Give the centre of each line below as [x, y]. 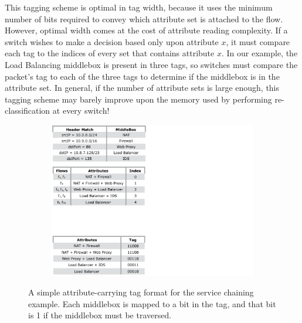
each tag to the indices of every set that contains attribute [110, 53]
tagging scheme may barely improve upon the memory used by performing [138, 99]
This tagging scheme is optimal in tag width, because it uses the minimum [139, 7]
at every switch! [81, 110]
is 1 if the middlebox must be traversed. [100, 315]
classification [28, 110]
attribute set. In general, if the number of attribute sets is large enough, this [142, 88]
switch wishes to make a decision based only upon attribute [112, 41]
